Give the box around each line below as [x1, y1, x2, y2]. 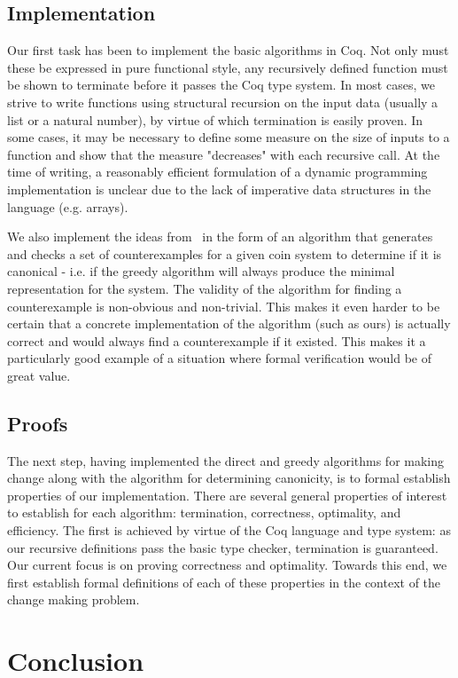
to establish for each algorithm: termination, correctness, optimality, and [7, 503, 401, 522]
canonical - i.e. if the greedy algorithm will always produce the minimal [7, 262, 395, 280]
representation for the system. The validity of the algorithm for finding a [7, 279, 402, 297]
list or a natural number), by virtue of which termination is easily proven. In [7, 110, 423, 129]
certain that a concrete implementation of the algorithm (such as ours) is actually [7, 314, 451, 333]
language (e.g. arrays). [7, 197, 128, 216]
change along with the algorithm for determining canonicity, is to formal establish [7, 469, 451, 487]
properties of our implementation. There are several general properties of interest [7, 485, 447, 504]
